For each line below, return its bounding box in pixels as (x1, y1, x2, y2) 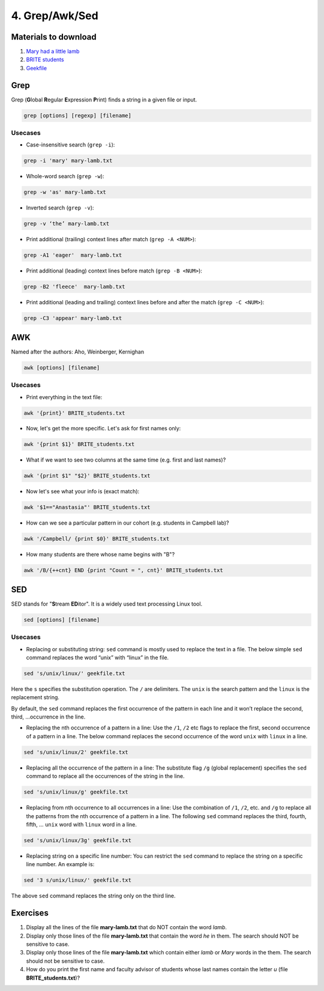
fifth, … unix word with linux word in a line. (26, 821, 137, 828)
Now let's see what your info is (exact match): (26, 488, 140, 495)
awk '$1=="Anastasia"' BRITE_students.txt (23, 504, 151, 511)
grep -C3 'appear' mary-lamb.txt (23, 315, 122, 322)
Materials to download (11, 32, 97, 42)
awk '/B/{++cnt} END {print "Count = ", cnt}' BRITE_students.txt (23, 567, 223, 574)
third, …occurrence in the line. (11, 713, 86, 720)
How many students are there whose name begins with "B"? (26, 551, 175, 558)
